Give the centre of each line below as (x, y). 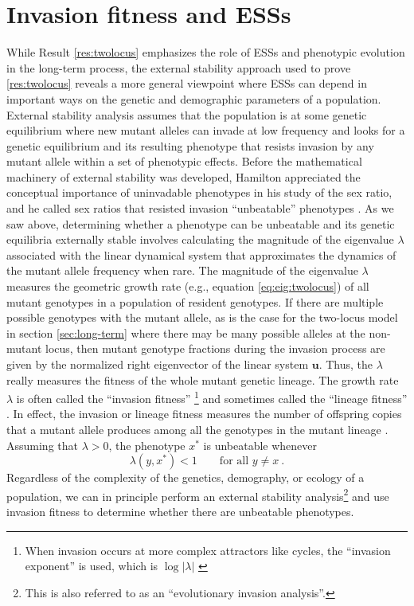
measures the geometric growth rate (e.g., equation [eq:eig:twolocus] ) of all (188, 286)
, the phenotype (147, 445)
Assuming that (42, 445)
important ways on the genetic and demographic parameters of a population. (194, 98)
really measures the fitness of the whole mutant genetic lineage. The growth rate (203, 379)
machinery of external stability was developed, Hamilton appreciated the (184, 176)
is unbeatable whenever (260, 445)
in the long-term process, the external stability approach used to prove (179, 67)
